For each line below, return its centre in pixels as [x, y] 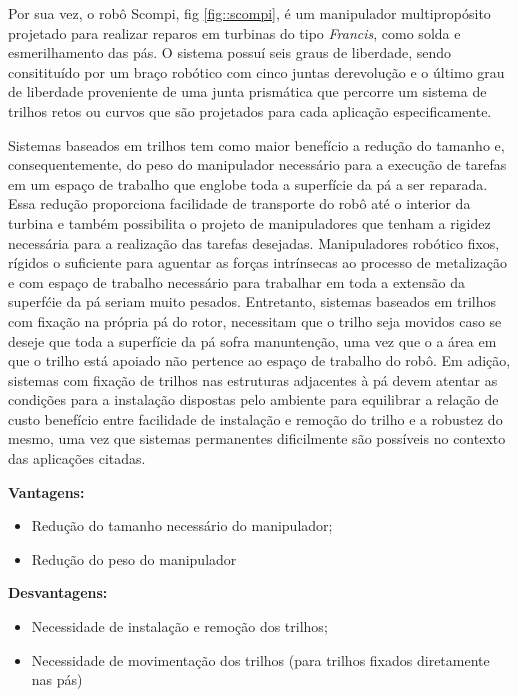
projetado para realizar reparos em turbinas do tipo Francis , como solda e [234, 32]
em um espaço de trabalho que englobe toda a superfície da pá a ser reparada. [248, 183]
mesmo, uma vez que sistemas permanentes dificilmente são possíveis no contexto [257, 438]
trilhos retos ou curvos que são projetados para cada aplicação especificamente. [250, 110]
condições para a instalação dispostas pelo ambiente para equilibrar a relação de [253, 399]
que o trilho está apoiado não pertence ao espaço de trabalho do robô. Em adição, [259, 360]
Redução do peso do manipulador [134, 558]
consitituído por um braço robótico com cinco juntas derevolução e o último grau [256, 71]
